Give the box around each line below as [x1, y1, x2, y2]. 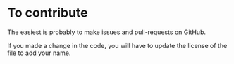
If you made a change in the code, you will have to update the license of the [7, 41, 228, 49]
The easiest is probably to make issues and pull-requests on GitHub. [7, 28, 207, 36]
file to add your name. [7, 49, 71, 57]
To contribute [7, 5, 88, 21]
